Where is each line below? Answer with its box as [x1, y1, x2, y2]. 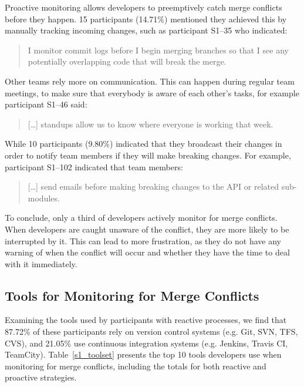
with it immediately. [5, 257, 77, 270]
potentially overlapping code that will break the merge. [28, 55, 227, 68]
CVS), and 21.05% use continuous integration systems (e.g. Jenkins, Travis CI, [5, 336, 288, 349]
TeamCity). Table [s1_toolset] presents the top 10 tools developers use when [5, 348, 282, 361]
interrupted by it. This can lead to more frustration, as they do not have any [5, 234, 282, 247]
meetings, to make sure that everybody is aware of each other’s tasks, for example [5, 86, 299, 99]
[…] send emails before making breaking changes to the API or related [28, 180, 279, 193]
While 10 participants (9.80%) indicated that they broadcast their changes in [5, 137, 282, 150]
